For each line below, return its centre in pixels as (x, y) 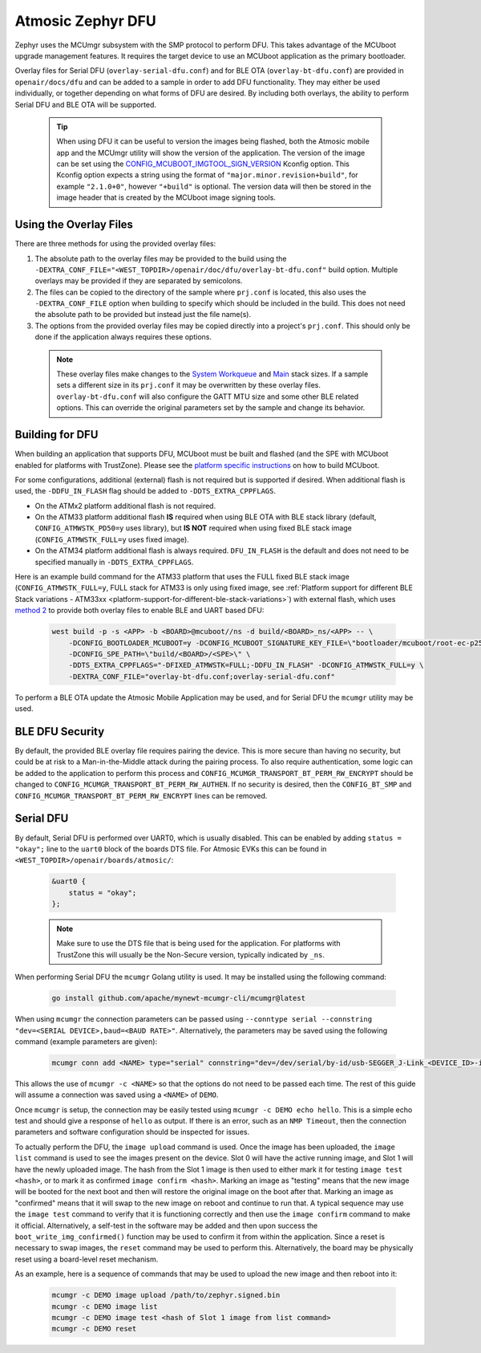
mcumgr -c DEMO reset (94, 1329)
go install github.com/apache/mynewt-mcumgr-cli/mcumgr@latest (179, 998)
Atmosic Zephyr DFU (85, 21)
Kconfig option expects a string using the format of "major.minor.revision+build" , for (207, 175)
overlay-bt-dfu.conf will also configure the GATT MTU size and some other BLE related (208, 396)
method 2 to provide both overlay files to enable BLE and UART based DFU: (139, 611)
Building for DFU (57, 435)
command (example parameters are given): (86, 1041)
